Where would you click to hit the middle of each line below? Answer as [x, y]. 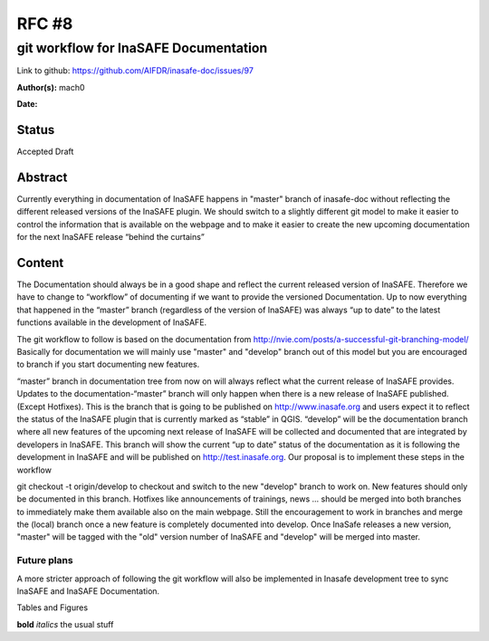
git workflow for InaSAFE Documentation [142, 48]
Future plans [45, 560]
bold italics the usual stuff [65, 624]
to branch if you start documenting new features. [108, 364]
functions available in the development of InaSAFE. [112, 322]
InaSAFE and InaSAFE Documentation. [88, 591]
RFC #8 [45, 24]
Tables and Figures [53, 608]
